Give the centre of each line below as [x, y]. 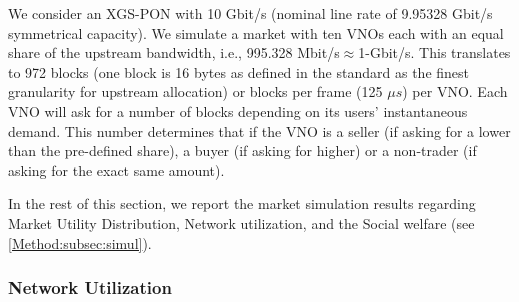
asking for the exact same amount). [116, 169]
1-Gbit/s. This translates [434, 52]
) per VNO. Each [455, 91]
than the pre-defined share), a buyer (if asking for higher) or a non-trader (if [242, 150]
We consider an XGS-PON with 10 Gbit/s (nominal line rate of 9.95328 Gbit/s [250, 13]
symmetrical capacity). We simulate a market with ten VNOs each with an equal [256, 32]
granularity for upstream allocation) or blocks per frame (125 [195, 91]
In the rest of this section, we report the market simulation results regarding [242, 203]
